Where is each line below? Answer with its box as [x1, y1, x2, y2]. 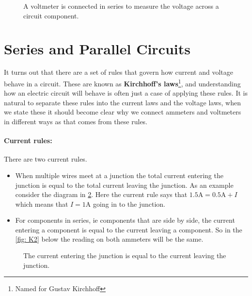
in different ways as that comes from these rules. [4, 116, 148, 126]
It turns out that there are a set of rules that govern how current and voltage [4, 67, 233, 77]
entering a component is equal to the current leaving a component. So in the [15, 224, 242, 234]
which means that [15, 198, 68, 209]
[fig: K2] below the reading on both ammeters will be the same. [15, 234, 204, 244]
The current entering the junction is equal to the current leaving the [23, 250, 226, 261]
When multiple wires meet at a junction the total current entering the [15, 170, 223, 180]
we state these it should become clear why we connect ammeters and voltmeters [4, 107, 241, 117]
